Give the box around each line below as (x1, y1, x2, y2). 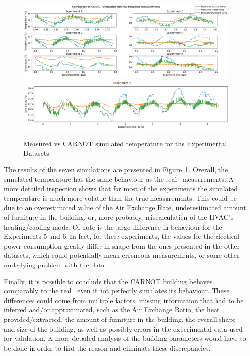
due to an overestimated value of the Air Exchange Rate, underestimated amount (4, 202, 246, 213)
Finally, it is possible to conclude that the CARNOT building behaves (4, 276, 213, 286)
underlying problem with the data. (4, 259, 107, 269)
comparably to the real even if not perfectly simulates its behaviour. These (4, 285, 230, 296)
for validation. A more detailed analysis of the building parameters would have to (4, 333, 246, 343)
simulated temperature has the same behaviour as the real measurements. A (4, 174, 234, 184)
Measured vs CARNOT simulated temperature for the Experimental (23, 138, 227, 148)
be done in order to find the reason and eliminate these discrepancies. (4, 342, 211, 353)
